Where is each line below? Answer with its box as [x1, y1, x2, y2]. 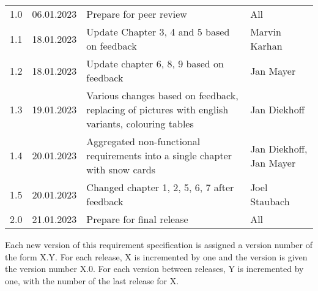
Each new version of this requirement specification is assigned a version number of [5, 238, 312, 251]
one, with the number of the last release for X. [5, 274, 179, 287]
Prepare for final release [86, 212, 188, 226]
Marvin [250, 25, 281, 39]
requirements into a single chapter [86, 148, 232, 162]
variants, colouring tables [86, 116, 194, 130]
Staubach [250, 194, 290, 208]
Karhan [250, 39, 283, 53]
